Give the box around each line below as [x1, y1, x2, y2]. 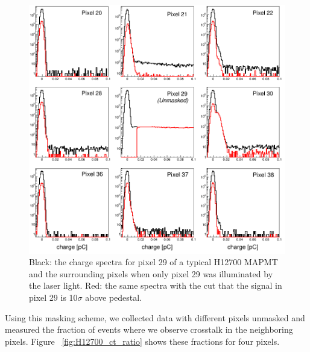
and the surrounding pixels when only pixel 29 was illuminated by [29, 267, 273, 280]
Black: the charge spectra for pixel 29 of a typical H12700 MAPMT [29, 256, 278, 268]
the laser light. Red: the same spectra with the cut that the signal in [29, 279, 282, 292]
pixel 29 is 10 [29, 291, 78, 304]
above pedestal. [85, 291, 142, 304]
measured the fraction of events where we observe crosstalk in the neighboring [5, 323, 293, 336]
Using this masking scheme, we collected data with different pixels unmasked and [5, 311, 305, 324]
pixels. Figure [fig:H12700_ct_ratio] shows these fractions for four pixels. [5, 335, 280, 347]
